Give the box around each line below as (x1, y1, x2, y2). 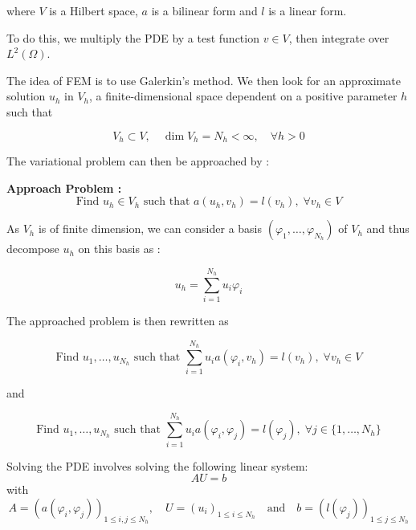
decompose (6, 240, 59, 257)
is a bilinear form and (151, 2, 258, 18)
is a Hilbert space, (49, 2, 138, 18)
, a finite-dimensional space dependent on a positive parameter (89, 88, 398, 104)
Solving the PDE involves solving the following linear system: (6, 457, 308, 474)
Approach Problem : (6, 179, 122, 196)
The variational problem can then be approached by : (6, 153, 270, 169)
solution (6, 88, 46, 104)
